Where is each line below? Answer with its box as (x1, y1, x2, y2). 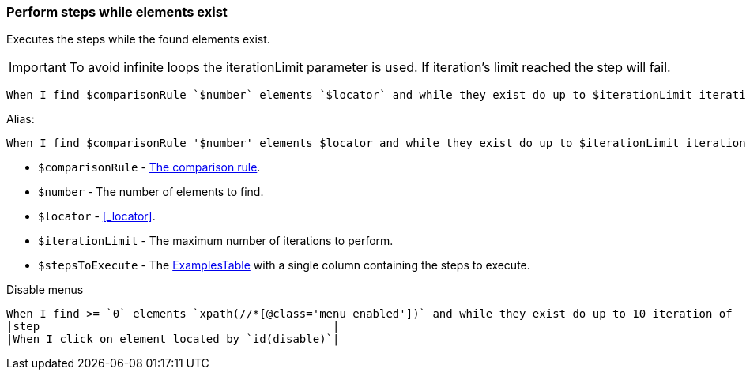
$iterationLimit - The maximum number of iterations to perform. (38, 234, 394, 248)
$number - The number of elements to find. (38, 185, 264, 199)
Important (9, 59, 66, 76)
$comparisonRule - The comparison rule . (38, 160, 261, 175)
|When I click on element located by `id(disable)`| (6, 333, 340, 346)
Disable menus (6, 283, 84, 297)
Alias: (6, 112, 35, 126)
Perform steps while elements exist (6, 4, 228, 20)
